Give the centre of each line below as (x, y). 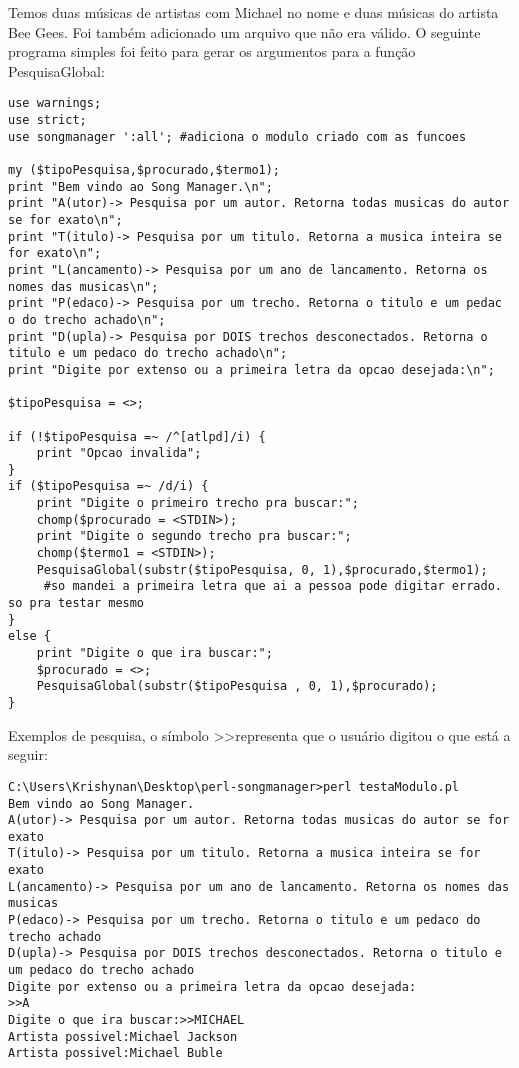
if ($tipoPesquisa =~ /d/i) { (108, 486)
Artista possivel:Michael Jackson (123, 1036)
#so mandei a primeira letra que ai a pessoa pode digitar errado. (272, 586)
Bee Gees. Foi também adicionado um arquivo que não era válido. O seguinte (244, 31)
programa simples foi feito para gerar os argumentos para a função (212, 51)
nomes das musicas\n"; (83, 286)
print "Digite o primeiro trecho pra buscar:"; (197, 503)
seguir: (28, 754)
